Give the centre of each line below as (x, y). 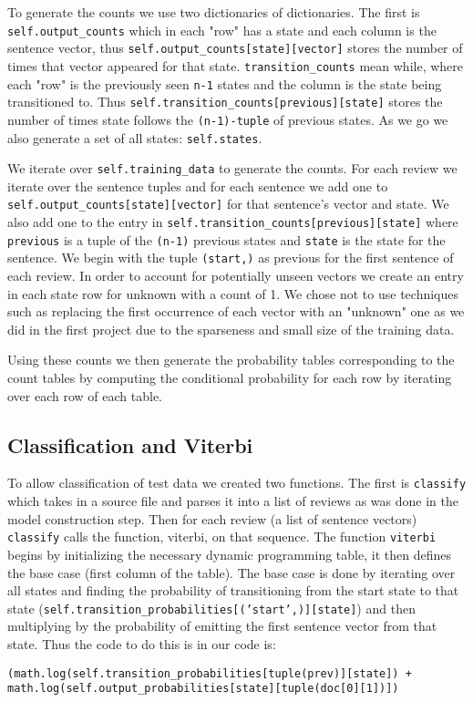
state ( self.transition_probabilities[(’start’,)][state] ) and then (211, 608)
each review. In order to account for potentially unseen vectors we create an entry (236, 276)
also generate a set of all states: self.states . (135, 137)
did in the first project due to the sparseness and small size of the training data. (231, 329)
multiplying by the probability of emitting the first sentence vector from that (222, 626)
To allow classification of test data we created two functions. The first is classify (237, 483)
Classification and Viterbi (130, 444)
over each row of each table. (85, 395)
